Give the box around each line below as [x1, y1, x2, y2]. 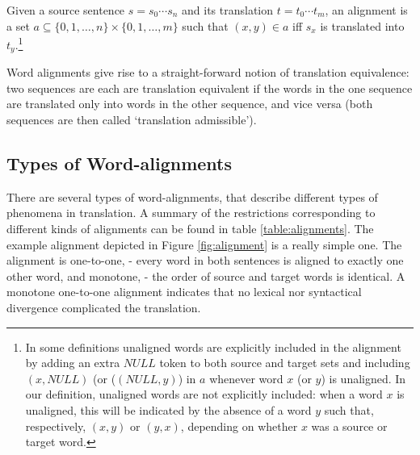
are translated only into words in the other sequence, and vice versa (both [6, 95, 373, 112]
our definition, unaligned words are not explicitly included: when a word [25, 386, 383, 403]
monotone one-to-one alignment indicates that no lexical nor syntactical [6, 283, 362, 300]
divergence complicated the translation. [6, 299, 201, 316]
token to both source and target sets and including [159, 354, 410, 371]
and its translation [182, 2, 274, 18]
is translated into [320, 17, 405, 34]
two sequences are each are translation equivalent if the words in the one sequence [6, 79, 413, 96]
